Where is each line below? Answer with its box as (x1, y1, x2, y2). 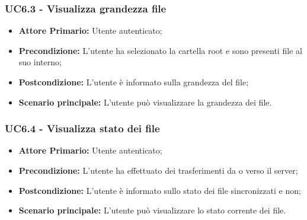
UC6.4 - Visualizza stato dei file (5, 121, 160, 136)
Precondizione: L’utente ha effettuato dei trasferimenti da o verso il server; (18, 164, 298, 176)
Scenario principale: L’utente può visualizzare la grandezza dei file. (18, 95, 272, 108)
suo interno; (18, 56, 62, 68)
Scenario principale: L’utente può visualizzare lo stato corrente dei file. (18, 204, 286, 216)
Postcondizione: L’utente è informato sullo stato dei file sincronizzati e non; (18, 184, 301, 196)
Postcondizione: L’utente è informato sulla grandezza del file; (18, 76, 249, 88)
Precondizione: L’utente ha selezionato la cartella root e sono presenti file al (18, 44, 302, 56)
